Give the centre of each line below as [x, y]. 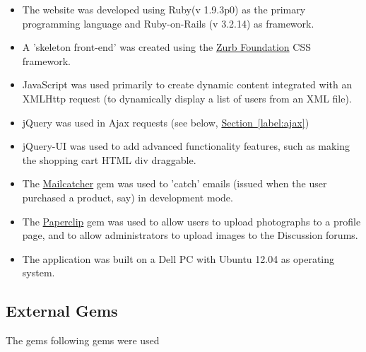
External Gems [62, 311]
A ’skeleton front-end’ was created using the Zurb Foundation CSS [166, 47]
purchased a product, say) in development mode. [128, 197]
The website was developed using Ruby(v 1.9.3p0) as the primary [164, 9]
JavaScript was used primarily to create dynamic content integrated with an [187, 84]
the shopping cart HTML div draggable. [109, 159]
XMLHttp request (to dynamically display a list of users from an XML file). [187, 98]
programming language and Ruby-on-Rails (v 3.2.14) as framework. [168, 23]
